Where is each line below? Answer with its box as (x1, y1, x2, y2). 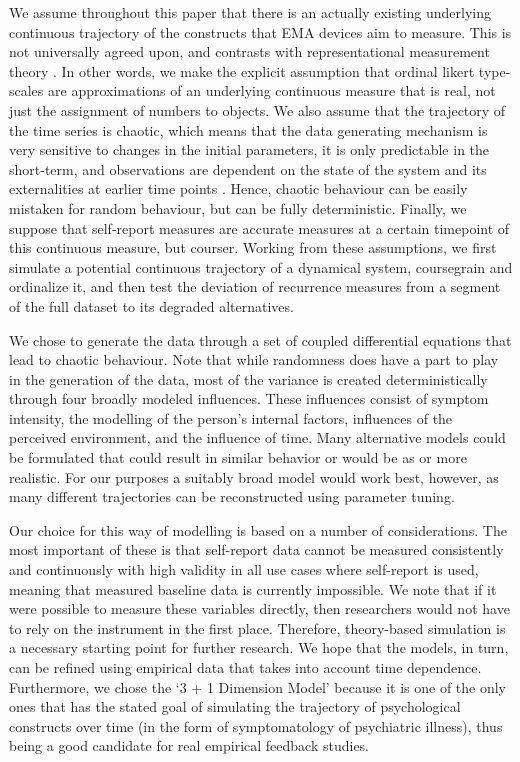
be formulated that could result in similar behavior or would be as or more (9, 447, 467, 468)
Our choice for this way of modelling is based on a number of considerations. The (9, 519, 507, 540)
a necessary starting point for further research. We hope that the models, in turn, (9, 637, 509, 658)
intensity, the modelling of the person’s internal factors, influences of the (9, 407, 453, 428)
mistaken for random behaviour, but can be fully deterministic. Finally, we (9, 197, 467, 218)
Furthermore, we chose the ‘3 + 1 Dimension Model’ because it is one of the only (9, 676, 506, 697)
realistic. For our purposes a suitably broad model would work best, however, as (9, 466, 499, 487)
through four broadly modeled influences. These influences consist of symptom (9, 388, 489, 409)
